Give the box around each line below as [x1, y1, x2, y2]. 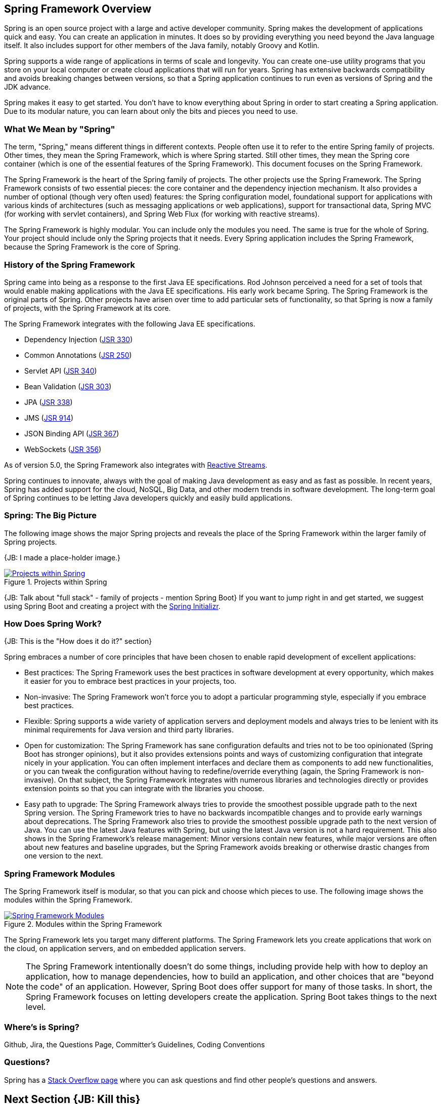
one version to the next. [24, 851, 103, 861]
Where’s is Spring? [4, 1021, 79, 1032]
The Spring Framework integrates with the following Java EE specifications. [4, 319, 255, 328]
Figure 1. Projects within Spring [4, 577, 107, 586]
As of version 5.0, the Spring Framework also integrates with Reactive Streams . [4, 460, 268, 469]
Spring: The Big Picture [4, 510, 97, 521]
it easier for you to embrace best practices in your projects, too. [24, 677, 237, 686]
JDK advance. [4, 83, 51, 92]
